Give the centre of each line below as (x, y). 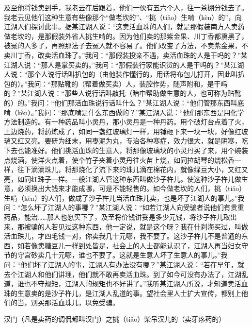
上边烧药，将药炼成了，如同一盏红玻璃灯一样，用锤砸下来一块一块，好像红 (123, 131)
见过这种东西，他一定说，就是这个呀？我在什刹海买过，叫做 (153, 226)
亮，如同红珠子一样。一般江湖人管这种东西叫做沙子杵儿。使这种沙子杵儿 (119, 179)
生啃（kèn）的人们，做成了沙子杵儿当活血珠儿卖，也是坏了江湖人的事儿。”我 (124, 198)
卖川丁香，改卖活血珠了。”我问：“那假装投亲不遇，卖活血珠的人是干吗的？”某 (126, 55)
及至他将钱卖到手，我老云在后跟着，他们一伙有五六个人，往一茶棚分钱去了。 (126, 7)
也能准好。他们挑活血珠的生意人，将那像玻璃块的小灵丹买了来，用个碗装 (133, 150)
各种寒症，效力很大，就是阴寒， (190, 141)
